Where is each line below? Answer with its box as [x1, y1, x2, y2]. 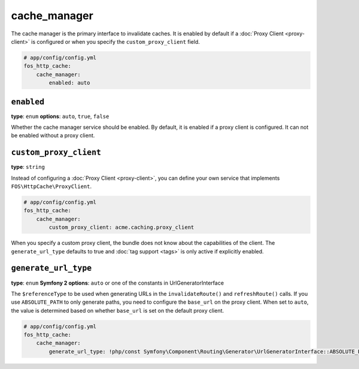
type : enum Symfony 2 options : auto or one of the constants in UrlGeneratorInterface [11, 279, 224, 286]
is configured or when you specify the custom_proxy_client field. [31, 38, 200, 45]
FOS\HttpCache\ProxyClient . [11, 183, 92, 190]
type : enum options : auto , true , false [11, 113, 109, 120]
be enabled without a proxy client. [11, 132, 95, 139]
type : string [11, 164, 45, 171]
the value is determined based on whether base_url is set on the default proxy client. [11, 307, 224, 314]
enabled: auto [48, 80, 90, 86]
